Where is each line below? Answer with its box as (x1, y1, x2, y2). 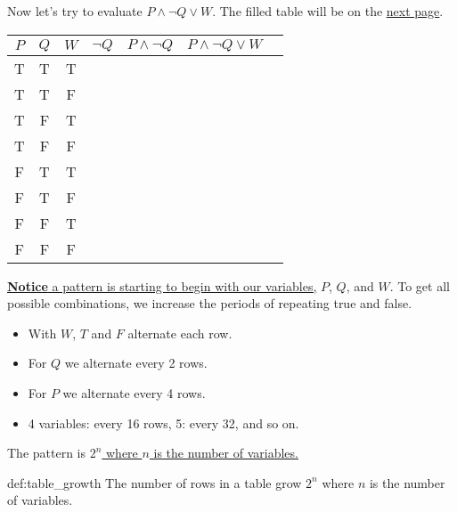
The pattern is (7, 443, 86, 462)
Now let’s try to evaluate (7, 2, 143, 20)
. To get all (389, 276, 450, 295)
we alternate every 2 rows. (64, 354, 208, 372)
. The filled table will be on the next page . (212, 2, 444, 20)
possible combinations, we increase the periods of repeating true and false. (7, 294, 412, 313)
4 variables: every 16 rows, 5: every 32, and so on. (28, 413, 299, 432)
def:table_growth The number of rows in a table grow (7, 473, 302, 492)
